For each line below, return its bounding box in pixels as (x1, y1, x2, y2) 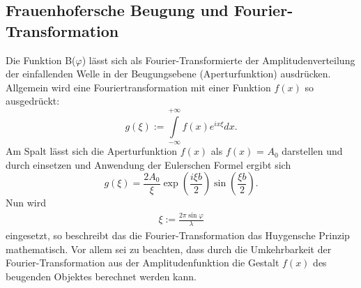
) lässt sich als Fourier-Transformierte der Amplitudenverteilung (82, 52, 355, 67)
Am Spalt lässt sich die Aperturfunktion (6, 144, 178, 158)
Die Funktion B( (6, 52, 76, 67)
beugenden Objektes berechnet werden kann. (6, 268, 197, 283)
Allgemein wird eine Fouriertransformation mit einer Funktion (6, 79, 271, 94)
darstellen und (282, 144, 343, 158)
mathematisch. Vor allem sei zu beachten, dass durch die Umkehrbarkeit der (6, 241, 332, 256)
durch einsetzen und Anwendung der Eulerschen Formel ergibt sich (6, 157, 291, 172)
